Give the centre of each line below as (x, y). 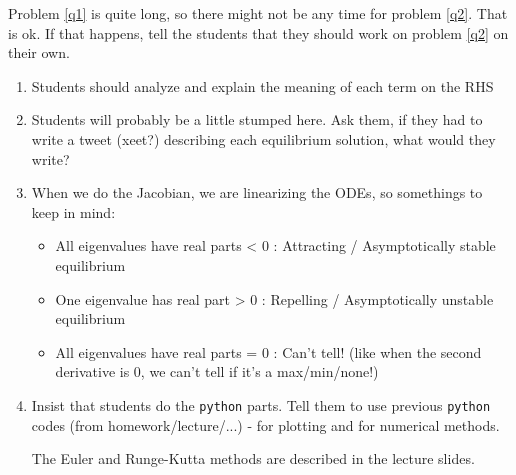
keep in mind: (73, 211)
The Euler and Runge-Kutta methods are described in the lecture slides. (253, 458)
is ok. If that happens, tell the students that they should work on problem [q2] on (258, 32)
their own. (39, 52)
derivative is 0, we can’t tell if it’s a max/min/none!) (217, 371)
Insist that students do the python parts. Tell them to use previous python (261, 404)
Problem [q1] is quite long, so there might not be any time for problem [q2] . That (258, 13)
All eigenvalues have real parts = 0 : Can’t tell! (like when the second (268, 351)
